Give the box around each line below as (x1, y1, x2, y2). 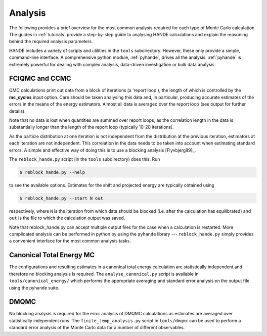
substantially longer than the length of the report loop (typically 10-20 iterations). (9, 124, 174, 130)
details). (9, 108, 26, 114)
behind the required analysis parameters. (9, 39, 93, 45)
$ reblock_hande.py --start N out (19, 195, 103, 201)
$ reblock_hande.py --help (19, 169, 85, 175)
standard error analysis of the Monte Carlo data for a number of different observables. (9, 325, 185, 331)
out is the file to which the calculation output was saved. (9, 215, 126, 221)
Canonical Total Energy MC (9, 251, 95, 259)
